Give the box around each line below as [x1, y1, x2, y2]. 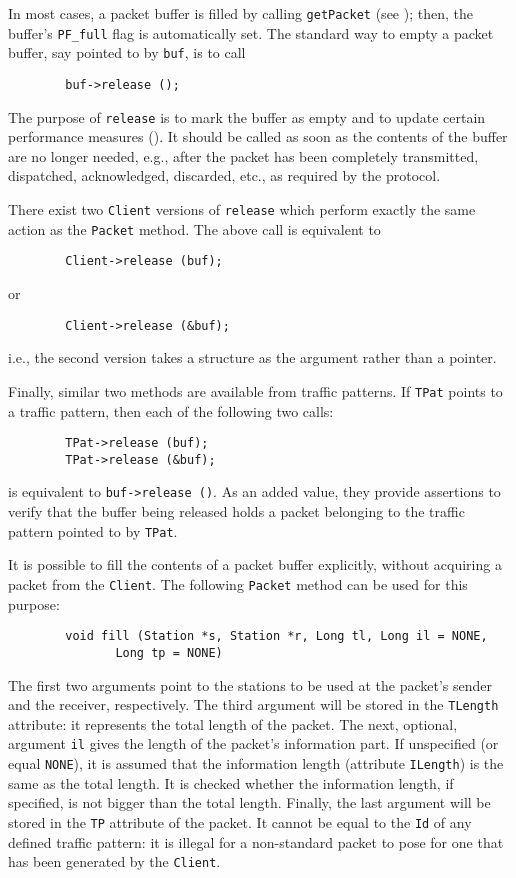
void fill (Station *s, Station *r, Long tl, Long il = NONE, [65, 629, 488, 644]
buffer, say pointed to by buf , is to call [8, 42, 246, 63]
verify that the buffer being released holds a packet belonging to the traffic [8, 501, 465, 522]
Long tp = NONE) [115, 645, 223, 660]
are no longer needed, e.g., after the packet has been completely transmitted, [8, 145, 479, 166]
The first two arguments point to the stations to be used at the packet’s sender [8, 674, 492, 695]
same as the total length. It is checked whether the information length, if [8, 772, 454, 793]
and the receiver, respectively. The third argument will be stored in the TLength [8, 694, 499, 715]
